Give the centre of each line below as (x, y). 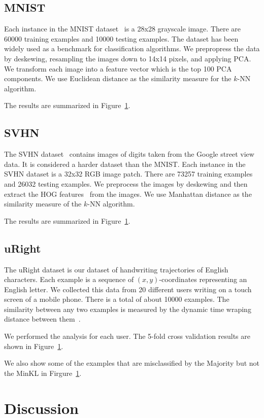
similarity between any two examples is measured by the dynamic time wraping (128, 309)
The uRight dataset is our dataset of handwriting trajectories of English (116, 269)
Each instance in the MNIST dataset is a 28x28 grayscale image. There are (123, 29)
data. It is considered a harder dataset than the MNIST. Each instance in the (125, 164)
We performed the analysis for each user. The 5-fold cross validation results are (127, 336)
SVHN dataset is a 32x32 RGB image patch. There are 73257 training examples (128, 174)
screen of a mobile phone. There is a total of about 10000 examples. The (117, 299)
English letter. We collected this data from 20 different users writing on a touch (128, 289)
